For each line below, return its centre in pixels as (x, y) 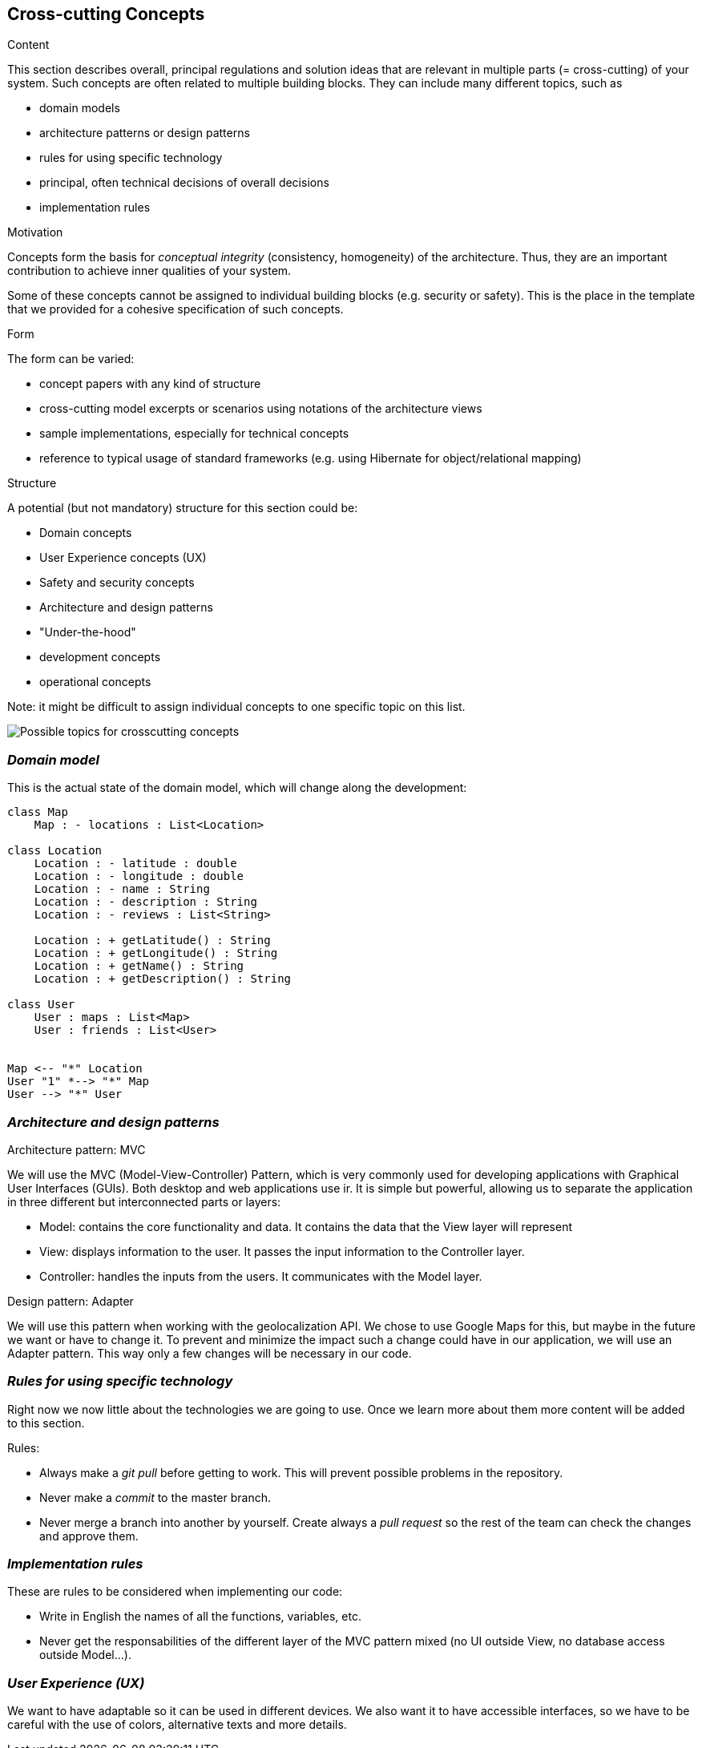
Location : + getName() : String (139, 966)
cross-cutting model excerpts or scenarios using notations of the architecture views (261, 409)
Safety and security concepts (117, 583)
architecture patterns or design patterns (145, 133)
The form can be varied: (71, 359)
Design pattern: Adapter (71, 1301)
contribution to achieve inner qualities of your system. (149, 271)
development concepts (100, 657)
